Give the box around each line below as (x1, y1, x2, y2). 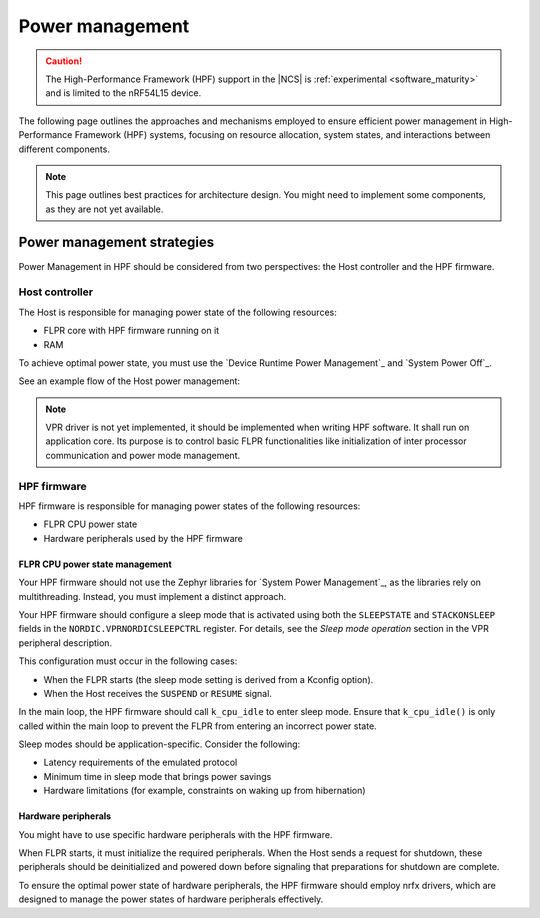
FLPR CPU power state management (18, 558, 172, 570)
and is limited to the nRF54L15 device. (45, 87, 202, 99)
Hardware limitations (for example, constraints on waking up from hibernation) (43, 785, 366, 797)
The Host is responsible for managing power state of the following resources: (18, 306, 337, 318)
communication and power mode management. (45, 449, 241, 461)
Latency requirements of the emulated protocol (43, 756, 238, 769)
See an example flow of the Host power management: (18, 375, 240, 387)
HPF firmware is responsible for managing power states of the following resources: (18, 500, 361, 512)
